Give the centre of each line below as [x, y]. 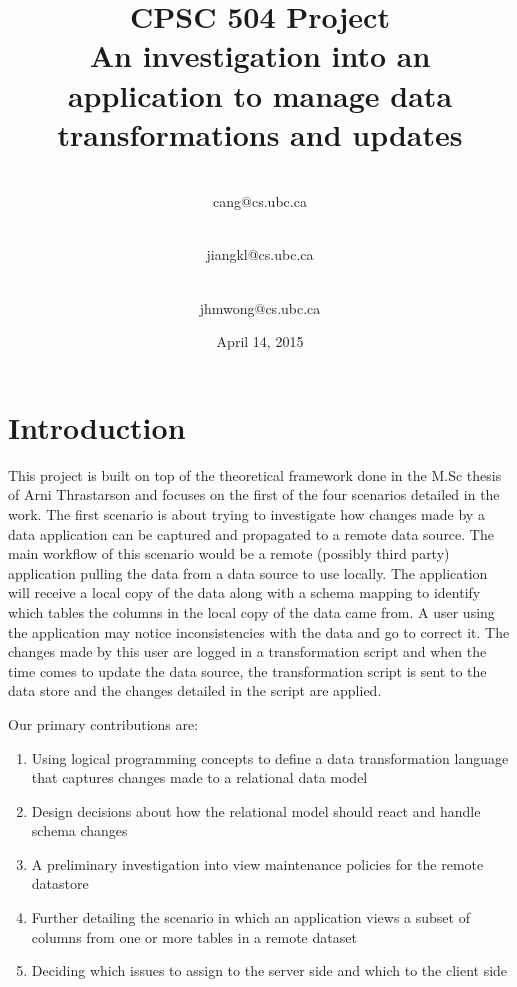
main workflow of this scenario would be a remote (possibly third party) [229, 553]
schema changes [79, 830]
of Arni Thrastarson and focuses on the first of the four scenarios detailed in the [254, 494]
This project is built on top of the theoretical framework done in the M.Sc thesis [255, 474]
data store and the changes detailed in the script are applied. [195, 690]
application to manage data [260, 94]
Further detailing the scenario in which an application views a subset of [250, 917]
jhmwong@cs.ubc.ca [260, 307]
